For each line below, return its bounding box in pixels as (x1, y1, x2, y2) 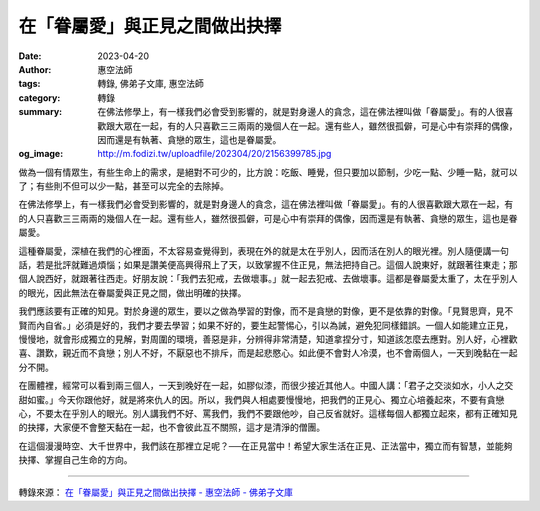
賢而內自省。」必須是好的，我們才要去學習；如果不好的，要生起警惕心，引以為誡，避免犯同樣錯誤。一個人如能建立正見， (18, 319, 514, 331)
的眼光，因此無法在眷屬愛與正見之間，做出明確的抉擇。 (18, 286, 247, 299)
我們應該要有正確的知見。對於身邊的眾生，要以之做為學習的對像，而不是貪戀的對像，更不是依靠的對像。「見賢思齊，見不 (18, 305, 514, 317)
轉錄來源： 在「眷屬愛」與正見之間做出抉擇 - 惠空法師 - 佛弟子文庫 (18, 486, 294, 499)
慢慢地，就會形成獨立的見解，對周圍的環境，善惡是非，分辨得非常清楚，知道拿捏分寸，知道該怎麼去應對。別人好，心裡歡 (18, 333, 518, 345)
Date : (18, 50, 42, 62)
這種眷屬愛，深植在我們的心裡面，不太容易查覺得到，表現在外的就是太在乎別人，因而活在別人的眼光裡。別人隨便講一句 (18, 245, 509, 257)
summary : (18, 106, 63, 118)
